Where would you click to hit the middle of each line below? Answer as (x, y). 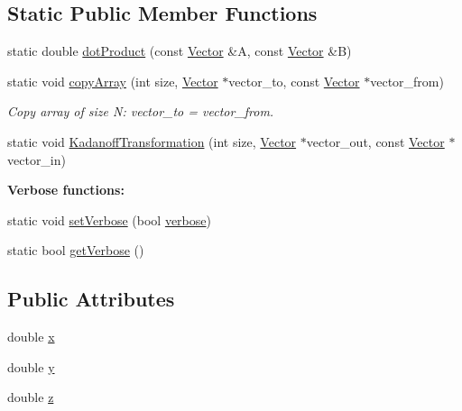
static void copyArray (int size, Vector (113, 81)
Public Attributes (91, 299)
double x (31, 337)
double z (31, 397)
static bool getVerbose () (76, 250)
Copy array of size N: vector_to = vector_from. (141, 111)
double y (31, 366)
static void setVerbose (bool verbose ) (109, 219)
